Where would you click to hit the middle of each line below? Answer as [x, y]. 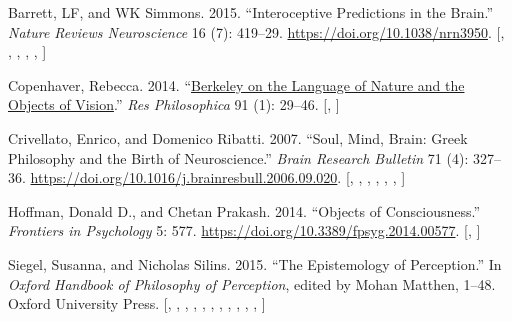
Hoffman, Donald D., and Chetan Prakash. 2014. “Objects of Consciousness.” [244, 210]
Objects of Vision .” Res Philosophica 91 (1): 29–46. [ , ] [174, 104]
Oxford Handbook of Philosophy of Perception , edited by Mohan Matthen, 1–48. [252, 283]
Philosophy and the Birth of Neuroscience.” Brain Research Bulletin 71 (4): [238, 157]
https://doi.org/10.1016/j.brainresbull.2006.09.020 [184, 177]
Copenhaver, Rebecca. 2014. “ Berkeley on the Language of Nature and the [236, 84]
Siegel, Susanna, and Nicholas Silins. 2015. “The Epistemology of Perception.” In [255, 263]
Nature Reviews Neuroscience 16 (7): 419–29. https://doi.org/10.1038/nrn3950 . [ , [256, 31]
